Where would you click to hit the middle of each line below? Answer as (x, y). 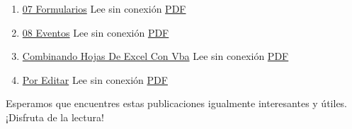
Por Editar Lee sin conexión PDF (95, 79)
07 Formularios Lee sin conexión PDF (104, 8)
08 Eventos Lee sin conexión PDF (96, 32)
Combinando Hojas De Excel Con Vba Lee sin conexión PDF (155, 56)
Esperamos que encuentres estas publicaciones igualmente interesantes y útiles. (177, 103)
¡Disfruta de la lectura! (55, 117)
